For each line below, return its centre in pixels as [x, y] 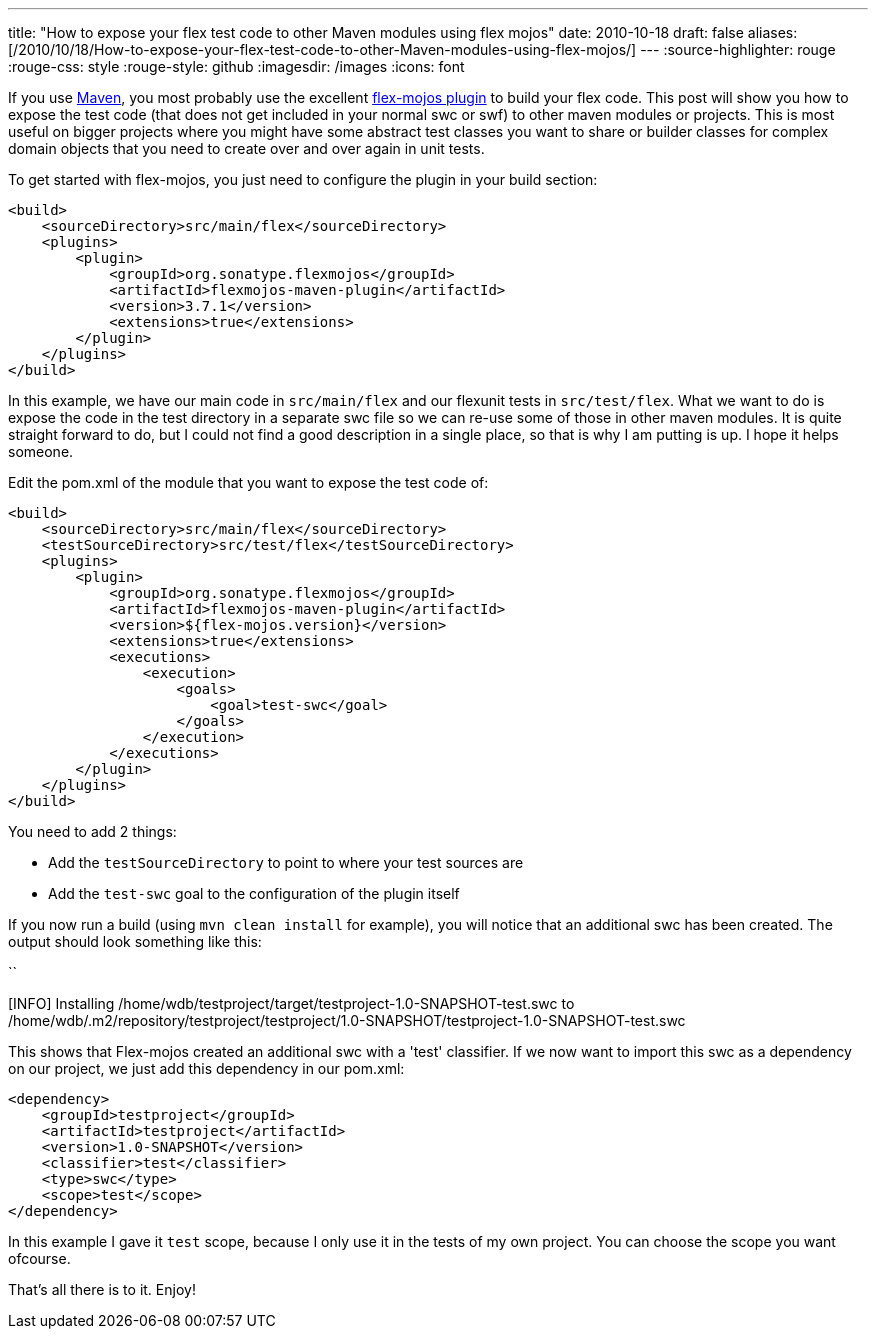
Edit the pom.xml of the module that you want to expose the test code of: [248, 482]
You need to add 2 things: [92, 831]
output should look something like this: [135, 941]
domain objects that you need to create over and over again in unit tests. [246, 148]
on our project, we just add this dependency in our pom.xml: [206, 1068]
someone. [41, 451]
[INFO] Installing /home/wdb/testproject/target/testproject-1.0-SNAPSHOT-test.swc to [291, 1003]
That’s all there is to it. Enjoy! [102, 1289]
